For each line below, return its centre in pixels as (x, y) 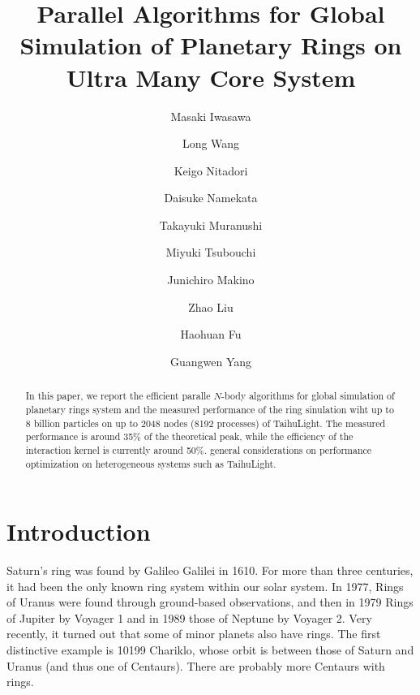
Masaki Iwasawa (211, 116)
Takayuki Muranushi (211, 224)
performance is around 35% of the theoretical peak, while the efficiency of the (189, 436)
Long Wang (211, 143)
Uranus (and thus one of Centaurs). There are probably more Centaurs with (196, 665)
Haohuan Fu (211, 334)
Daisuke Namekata (211, 198)
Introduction (79, 531)
